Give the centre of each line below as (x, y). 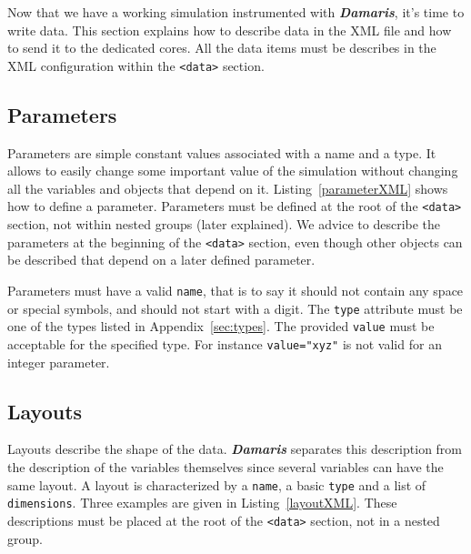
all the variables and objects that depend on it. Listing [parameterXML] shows (228, 188)
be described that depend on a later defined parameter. (161, 260)
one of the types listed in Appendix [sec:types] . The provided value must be (221, 326)
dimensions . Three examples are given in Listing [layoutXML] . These (202, 503)
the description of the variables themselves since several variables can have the (225, 466)
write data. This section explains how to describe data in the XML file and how (230, 30)
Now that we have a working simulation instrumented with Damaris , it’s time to (236, 12)
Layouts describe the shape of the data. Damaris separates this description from (235, 449)
